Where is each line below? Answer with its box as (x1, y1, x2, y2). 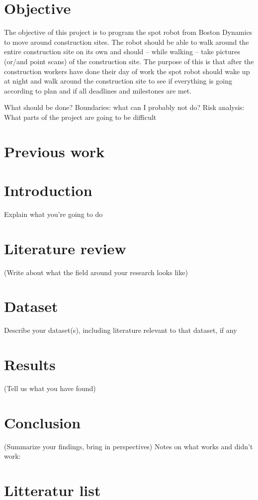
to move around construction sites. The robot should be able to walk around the (4, 36, 249, 47)
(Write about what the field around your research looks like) (4, 267, 188, 277)
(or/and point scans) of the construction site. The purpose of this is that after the (4, 56, 254, 66)
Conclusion (4, 412, 81, 432)
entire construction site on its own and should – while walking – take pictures (4, 46, 240, 57)
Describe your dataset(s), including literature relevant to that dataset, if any (4, 325, 237, 335)
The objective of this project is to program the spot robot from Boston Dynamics (4, 27, 253, 37)
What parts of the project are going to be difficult (4, 111, 157, 122)
